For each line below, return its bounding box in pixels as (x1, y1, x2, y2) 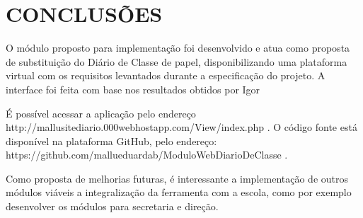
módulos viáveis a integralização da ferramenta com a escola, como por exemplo (6, 185, 352, 200)
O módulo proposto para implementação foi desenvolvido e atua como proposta (6, 40, 350, 55)
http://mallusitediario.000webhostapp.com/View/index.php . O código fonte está (6, 120, 357, 134)
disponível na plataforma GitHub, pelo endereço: (6, 133, 217, 148)
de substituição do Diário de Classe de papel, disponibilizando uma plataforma (6, 54, 347, 69)
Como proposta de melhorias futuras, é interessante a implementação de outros (6, 171, 349, 185)
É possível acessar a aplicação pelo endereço (6, 105, 196, 120)
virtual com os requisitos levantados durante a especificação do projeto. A (6, 68, 325, 83)
